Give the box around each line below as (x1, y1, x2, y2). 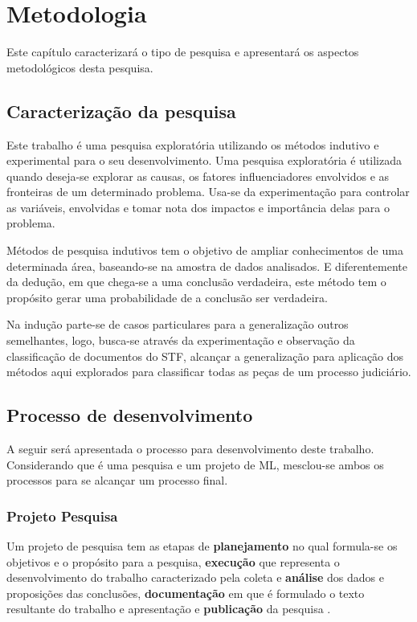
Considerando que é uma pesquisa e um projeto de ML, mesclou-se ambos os (6, 456, 384, 473)
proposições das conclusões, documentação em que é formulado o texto (6, 584, 365, 601)
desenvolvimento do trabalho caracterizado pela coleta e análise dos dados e (6, 569, 384, 586)
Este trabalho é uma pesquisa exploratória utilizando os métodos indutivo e (6, 136, 379, 153)
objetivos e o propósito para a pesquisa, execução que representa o (6, 553, 340, 570)
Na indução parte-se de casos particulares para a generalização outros (6, 316, 349, 333)
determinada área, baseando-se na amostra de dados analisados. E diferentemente (6, 257, 407, 274)
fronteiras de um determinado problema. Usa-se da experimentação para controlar (6, 183, 410, 200)
